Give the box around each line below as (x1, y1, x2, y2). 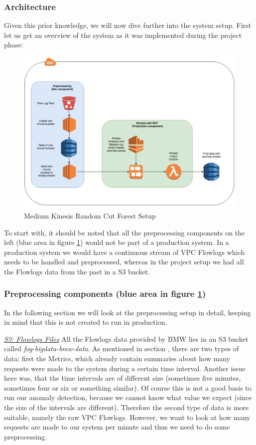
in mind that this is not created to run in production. (4, 317, 167, 327)
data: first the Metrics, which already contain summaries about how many (4, 353, 230, 364)
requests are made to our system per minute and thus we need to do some (4, 422, 230, 432)
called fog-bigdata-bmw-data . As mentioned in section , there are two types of (4, 343, 239, 354)
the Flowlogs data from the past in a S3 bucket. (4, 266, 150, 276)
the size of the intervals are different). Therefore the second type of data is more (4, 402, 249, 413)
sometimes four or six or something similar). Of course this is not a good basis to (4, 382, 252, 393)
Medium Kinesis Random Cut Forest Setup (24, 210, 156, 221)
